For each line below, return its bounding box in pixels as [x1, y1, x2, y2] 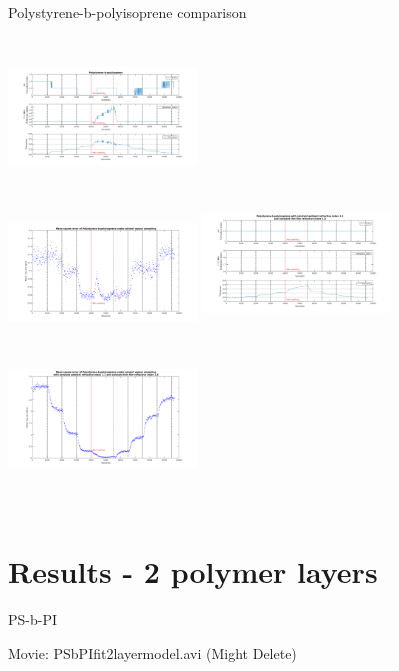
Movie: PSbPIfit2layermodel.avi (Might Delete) [8, 642, 297, 663]
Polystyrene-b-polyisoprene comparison [8, 2, 247, 22]
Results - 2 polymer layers [8, 551, 378, 592]
